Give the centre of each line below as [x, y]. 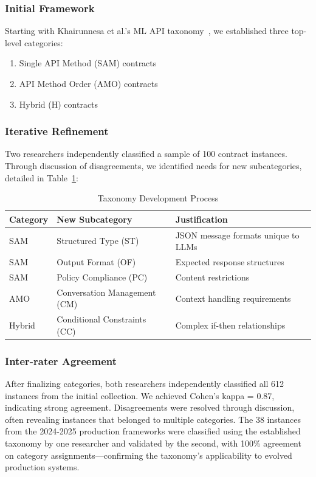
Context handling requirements [233, 298]
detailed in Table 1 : [42, 177]
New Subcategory [94, 219]
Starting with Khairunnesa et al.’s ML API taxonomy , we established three [147, 31]
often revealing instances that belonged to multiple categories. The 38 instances [153, 419]
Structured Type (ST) [98, 241]
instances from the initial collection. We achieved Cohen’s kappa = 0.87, [140, 395]
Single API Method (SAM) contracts [88, 63]
